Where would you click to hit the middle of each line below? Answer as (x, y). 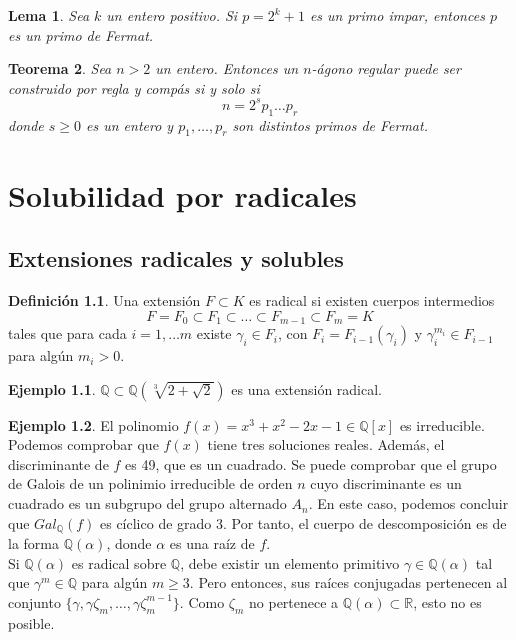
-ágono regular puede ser (386, 68)
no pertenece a (294, 601)
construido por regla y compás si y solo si (134, 87)
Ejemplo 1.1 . (52, 388)
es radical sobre (119, 562)
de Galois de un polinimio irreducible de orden (150, 483)
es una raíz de (212, 543)
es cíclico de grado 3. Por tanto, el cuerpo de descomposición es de (303, 522)
